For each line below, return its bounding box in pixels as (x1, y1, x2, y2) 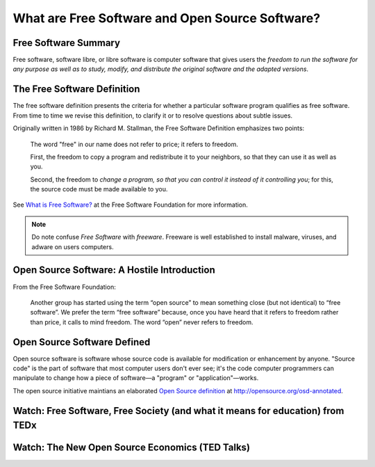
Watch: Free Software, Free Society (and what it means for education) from (12, 404, 344, 417)
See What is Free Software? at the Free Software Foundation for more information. (12, 200, 248, 209)
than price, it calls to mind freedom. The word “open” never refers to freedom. (30, 317, 253, 326)
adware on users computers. (31, 242, 114, 251)
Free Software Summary (12, 37, 121, 49)
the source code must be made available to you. (30, 185, 168, 193)
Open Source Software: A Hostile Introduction (12, 264, 215, 276)
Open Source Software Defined (12, 336, 151, 348)
